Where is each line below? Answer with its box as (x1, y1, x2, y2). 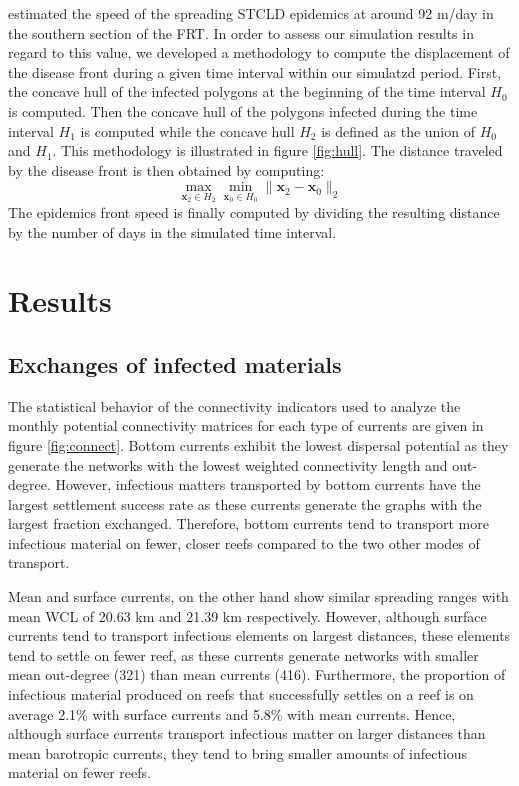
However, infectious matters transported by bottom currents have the (55, 474, 481, 495)
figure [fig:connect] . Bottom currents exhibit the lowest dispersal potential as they (8, 434, 509, 455)
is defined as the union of (321, 120, 475, 141)
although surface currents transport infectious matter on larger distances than (8, 723, 486, 744)
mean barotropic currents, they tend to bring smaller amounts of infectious (8, 742, 468, 763)
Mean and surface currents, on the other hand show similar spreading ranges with (8, 586, 509, 607)
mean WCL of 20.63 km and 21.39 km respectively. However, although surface (8, 605, 487, 626)
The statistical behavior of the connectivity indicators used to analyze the (8, 395, 461, 416)
